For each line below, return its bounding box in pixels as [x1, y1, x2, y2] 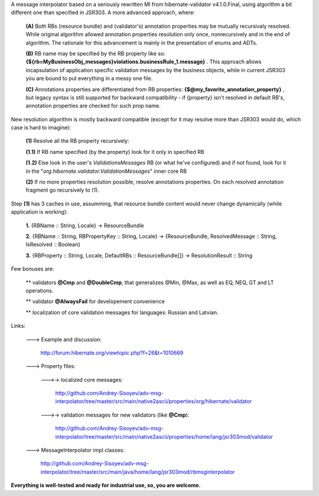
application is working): [11, 208, 68, 215]
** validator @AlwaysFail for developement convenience [25, 298, 165, 305]
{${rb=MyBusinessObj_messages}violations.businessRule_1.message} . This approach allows [25, 58, 262, 65]
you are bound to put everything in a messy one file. [25, 75, 153, 82]
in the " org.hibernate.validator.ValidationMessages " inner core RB [25, 168, 187, 175]
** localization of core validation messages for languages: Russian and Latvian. [25, 308, 219, 316]
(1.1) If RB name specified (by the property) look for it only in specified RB [25, 148, 204, 155]
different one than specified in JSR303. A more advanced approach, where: [11, 9, 195, 16]
